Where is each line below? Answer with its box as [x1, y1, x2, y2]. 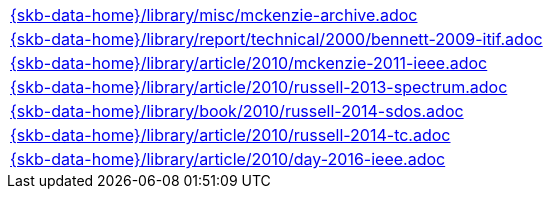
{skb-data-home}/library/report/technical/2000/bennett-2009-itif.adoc [10, 29, 543, 49]
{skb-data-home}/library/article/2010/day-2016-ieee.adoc [10, 149, 446, 169]
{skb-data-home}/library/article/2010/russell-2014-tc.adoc [10, 125, 451, 145]
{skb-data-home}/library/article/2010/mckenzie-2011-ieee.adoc [10, 53, 488, 73]
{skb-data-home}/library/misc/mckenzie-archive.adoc [10, 5, 418, 25]
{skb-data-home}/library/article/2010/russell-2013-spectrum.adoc [10, 77, 508, 97]
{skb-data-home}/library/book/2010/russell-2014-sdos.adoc [10, 101, 464, 121]
